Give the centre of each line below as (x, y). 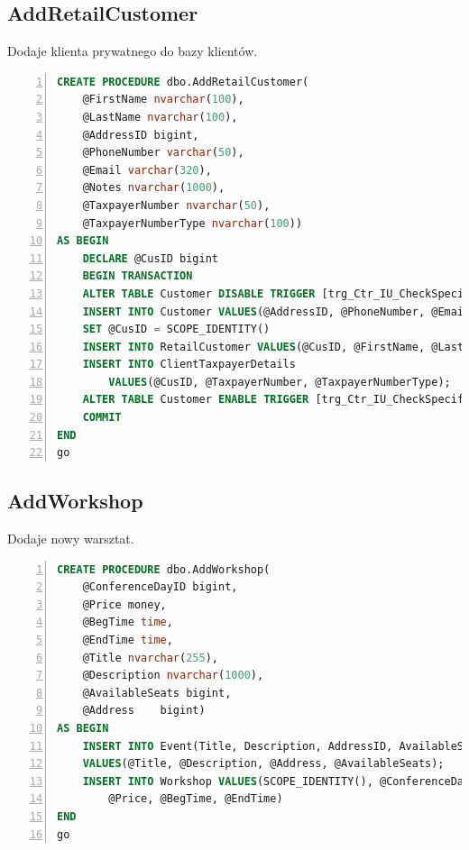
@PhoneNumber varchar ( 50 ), (163, 153)
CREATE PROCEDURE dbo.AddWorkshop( (164, 569)
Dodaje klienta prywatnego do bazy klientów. (133, 51)
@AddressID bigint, (141, 135)
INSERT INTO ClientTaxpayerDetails (189, 365)
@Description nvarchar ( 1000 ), (173, 676)
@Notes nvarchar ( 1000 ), (154, 188)
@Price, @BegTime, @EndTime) (196, 799)
